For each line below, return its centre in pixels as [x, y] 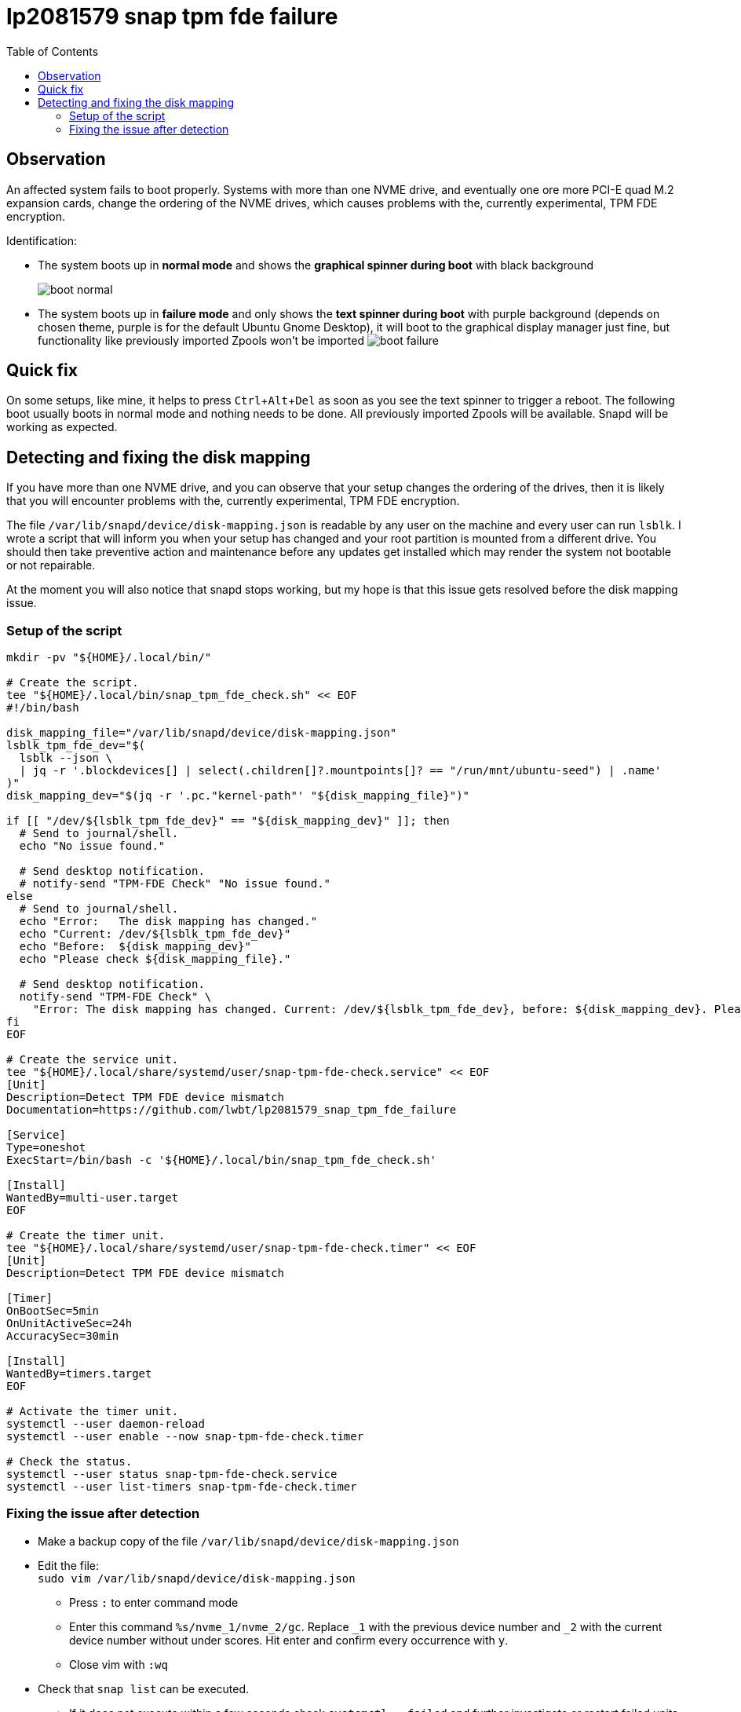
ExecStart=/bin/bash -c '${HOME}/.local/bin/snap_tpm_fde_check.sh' [221, 1160]
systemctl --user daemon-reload [106, 1424]
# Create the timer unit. [86, 1236]
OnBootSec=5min [53, 1311]
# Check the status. [69, 1462]
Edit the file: [69, 1565]
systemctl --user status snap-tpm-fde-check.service [172, 1474]
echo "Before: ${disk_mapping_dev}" [135, 947]
